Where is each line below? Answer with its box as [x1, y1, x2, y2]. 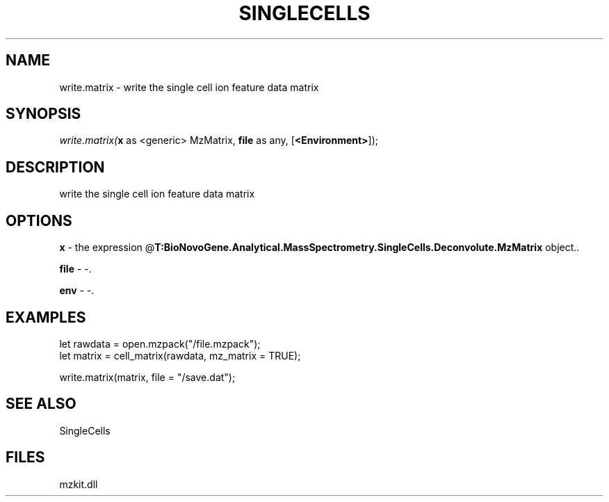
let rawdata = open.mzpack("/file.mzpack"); [59, 337, 261, 350]
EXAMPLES [6, 308, 86, 326]
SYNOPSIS [6, 105, 81, 123]
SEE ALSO [6, 395, 76, 413]
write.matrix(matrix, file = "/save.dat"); [59, 371, 236, 383]
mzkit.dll [59, 478, 98, 490]
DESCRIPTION [6, 158, 105, 176]
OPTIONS [6, 211, 72, 229]
